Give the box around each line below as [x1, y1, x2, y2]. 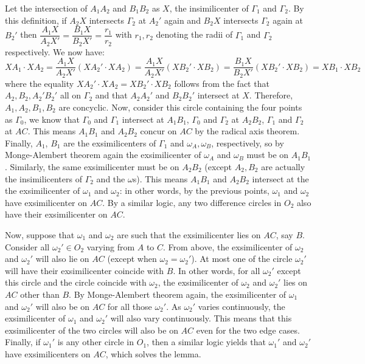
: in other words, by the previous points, [119, 184, 269, 197]
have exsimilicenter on [5, 196, 88, 208]
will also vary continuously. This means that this [110, 312, 292, 325]
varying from [86, 240, 135, 253]
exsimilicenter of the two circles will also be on [5, 323, 178, 336]
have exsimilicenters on [5, 347, 91, 360]
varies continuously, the [198, 300, 285, 312]
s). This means [133, 172, 188, 185]
